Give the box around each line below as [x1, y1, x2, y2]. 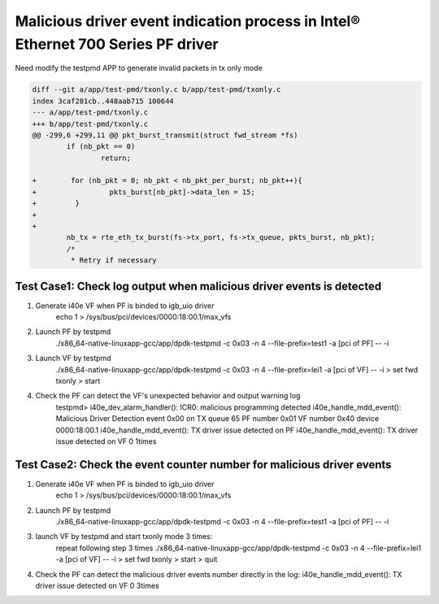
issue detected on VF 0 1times [55, 436, 157, 446]
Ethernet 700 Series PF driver [15, 35, 219, 53]
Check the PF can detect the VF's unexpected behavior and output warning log [35, 391, 301, 401]
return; [100, 153, 132, 163]
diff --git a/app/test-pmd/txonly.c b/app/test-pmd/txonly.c [32, 85, 281, 94]
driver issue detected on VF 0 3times [35, 581, 160, 591]
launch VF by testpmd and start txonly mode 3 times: [35, 532, 213, 541]
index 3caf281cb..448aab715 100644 [32, 96, 174, 106]
